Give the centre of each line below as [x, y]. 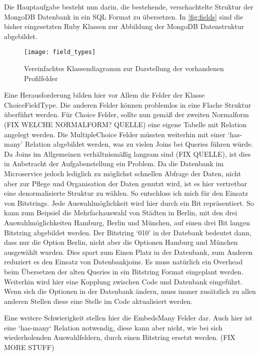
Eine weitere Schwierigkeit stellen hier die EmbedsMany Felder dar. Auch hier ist [128, 318]
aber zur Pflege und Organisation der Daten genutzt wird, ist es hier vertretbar [125, 183]
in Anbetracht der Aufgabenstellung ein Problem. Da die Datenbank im [114, 163]
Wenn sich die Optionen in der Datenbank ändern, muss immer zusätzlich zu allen [130, 291]
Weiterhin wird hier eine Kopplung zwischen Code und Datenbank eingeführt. [123, 281]
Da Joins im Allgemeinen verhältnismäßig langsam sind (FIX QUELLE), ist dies [127, 153]
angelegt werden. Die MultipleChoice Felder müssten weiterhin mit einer [115, 134]
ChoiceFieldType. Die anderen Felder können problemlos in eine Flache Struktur [128, 104]
